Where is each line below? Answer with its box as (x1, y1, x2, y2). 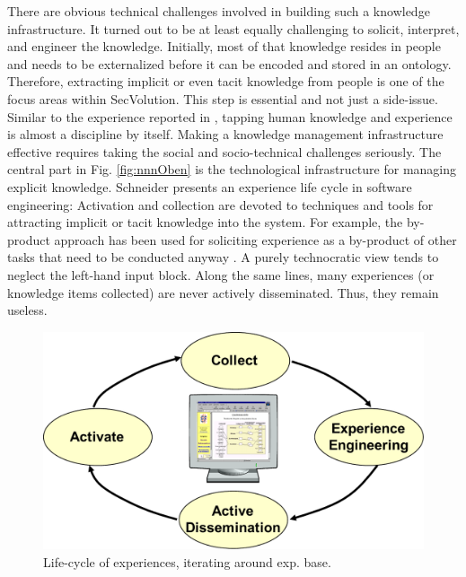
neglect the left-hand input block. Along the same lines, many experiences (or (7, 265, 435, 284)
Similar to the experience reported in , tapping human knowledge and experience (7, 107, 453, 126)
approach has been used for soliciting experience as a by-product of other (54, 230, 457, 249)
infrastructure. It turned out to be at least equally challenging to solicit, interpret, (7, 19, 460, 38)
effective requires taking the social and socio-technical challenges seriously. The (7, 142, 442, 161)
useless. (7, 301, 48, 319)
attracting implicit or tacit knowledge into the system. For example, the (7, 213, 403, 232)
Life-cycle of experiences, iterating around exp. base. (43, 552, 331, 571)
